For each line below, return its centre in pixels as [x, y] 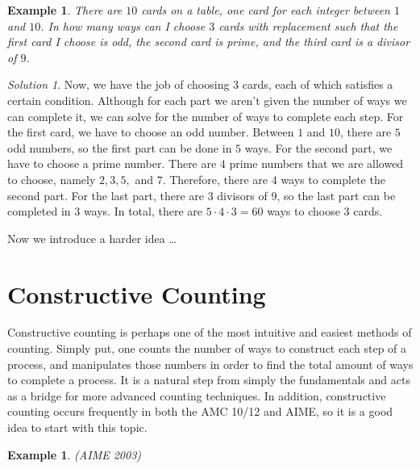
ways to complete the [333, 179]
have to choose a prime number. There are [112, 163]
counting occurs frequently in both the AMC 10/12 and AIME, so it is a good [200, 411]
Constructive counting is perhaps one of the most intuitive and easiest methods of [210, 332]
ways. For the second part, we [318, 147]
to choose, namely [52, 179]
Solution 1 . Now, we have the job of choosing [119, 84]
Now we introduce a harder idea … [92, 238]
